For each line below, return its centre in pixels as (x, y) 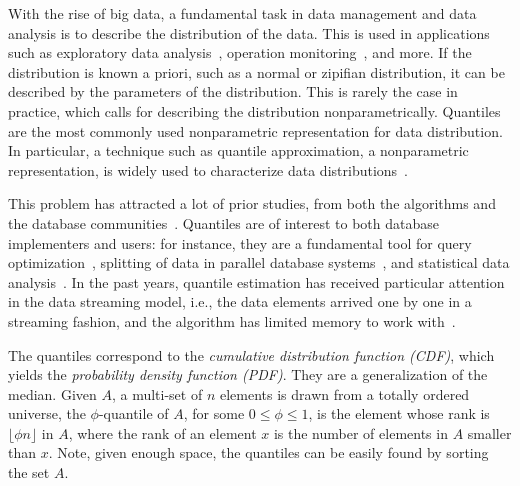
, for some (214, 413)
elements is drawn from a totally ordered (344, 393)
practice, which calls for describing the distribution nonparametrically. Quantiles (254, 110)
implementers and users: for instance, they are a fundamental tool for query (240, 242)
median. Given (52, 393)
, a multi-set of (157, 393)
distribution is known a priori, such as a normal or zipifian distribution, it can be (256, 71)
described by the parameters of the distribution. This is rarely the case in (233, 91)
